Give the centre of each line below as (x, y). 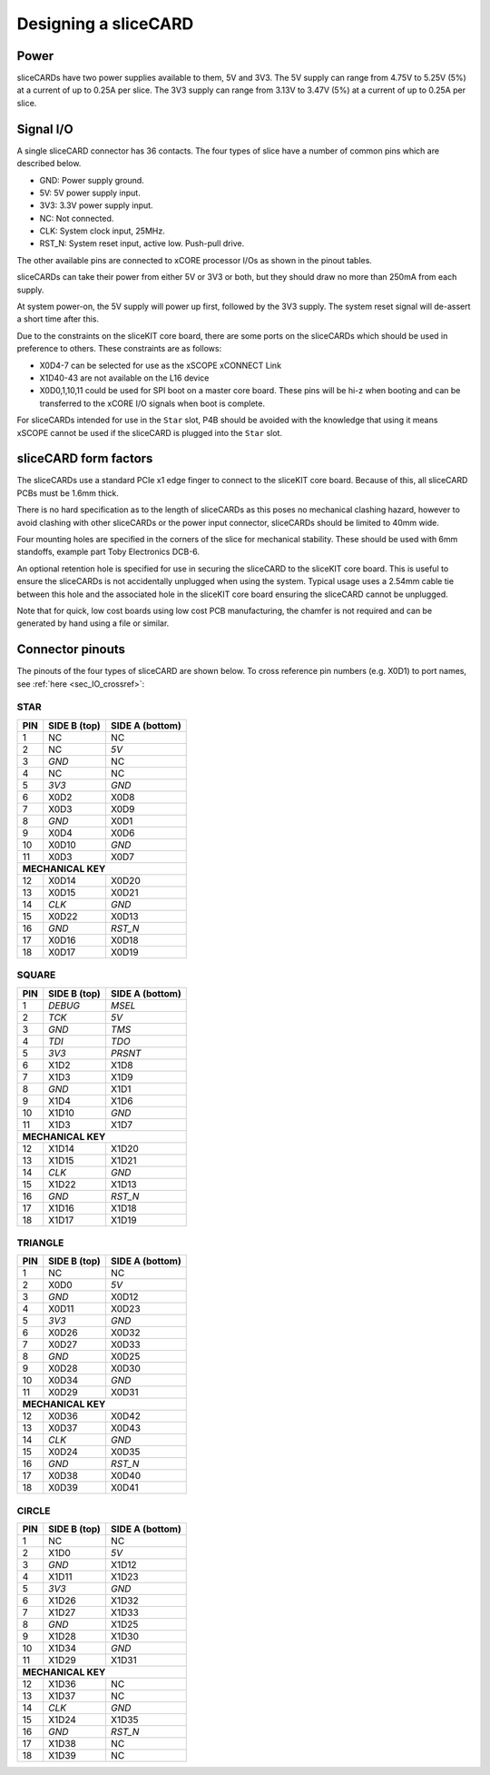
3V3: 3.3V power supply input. (96, 205)
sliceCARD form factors (85, 459)
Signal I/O (45, 129)
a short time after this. (58, 319)
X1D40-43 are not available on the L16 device (124, 378)
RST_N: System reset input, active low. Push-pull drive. (142, 243)
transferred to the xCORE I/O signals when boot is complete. (152, 403)
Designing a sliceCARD (105, 24)
